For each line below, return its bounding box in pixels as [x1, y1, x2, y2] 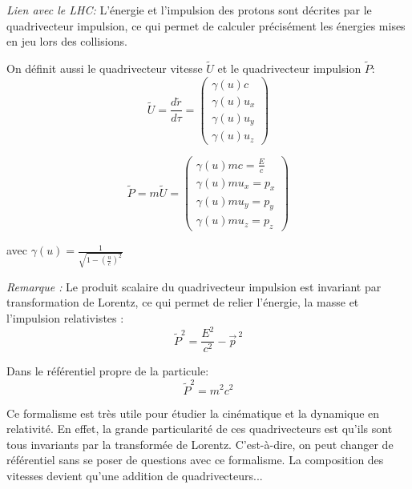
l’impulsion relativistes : [6, 310, 124, 327]
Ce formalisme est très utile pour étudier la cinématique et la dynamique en [6, 404, 380, 421]
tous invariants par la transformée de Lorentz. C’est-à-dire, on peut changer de [6, 435, 394, 452]
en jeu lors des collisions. [6, 33, 127, 50]
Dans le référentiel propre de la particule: [6, 363, 209, 379]
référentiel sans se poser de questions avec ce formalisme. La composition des [6, 451, 384, 468]
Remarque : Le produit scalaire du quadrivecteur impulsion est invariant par [6, 278, 382, 295]
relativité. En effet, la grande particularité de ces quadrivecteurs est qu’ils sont [6, 420, 393, 437]
